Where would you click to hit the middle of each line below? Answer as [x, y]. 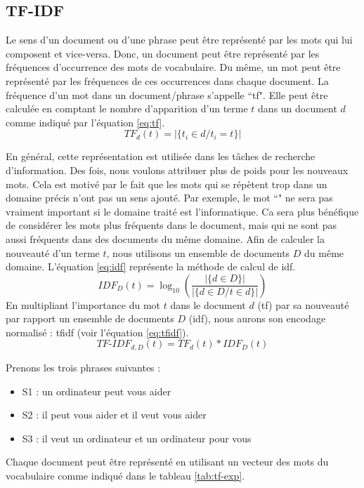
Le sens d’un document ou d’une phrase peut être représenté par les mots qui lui [179, 40]
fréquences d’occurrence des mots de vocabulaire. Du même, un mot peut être [173, 67]
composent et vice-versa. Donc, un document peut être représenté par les [163, 53]
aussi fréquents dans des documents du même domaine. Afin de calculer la [165, 238]
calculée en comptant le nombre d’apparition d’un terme [127, 108]
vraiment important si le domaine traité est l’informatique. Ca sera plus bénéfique [182, 211]
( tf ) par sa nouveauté [303, 304]
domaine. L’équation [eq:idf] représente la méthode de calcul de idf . [151, 266]
